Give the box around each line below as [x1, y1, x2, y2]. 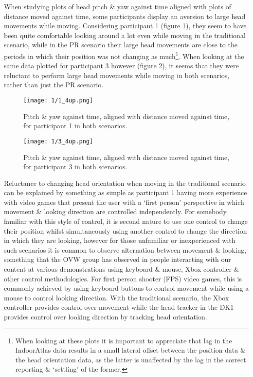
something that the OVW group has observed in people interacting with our [4, 254, 231, 264]
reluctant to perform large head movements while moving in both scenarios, [4, 70, 230, 80]
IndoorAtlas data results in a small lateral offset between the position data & [15, 345, 246, 355]
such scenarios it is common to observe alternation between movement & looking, [4, 244, 247, 255]
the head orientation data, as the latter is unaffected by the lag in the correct [15, 354, 246, 364]
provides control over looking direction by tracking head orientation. [4, 312, 207, 321]
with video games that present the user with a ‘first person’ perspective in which [4, 197, 244, 207]
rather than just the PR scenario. [4, 79, 104, 90]
